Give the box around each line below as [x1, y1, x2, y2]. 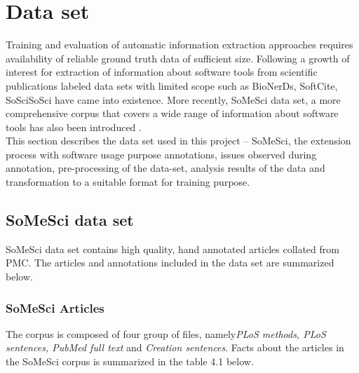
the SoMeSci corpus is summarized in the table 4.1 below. [6, 354, 254, 369]
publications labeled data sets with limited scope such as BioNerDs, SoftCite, [6, 78, 338, 93]
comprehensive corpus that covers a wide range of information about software [6, 106, 339, 121]
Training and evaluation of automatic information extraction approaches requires [6, 37, 353, 52]
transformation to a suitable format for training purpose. [6, 175, 250, 189]
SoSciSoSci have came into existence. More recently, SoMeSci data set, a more [6, 92, 341, 107]
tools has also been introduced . [6, 119, 142, 134]
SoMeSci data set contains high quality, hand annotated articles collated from [6, 241, 339, 256]
